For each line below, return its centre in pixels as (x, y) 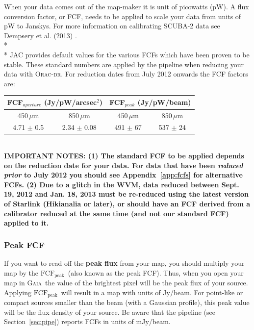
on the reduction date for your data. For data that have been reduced (124, 165)
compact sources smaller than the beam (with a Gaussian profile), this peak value (127, 302)
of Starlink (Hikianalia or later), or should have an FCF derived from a (127, 204)
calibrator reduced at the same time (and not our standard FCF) (116, 213)
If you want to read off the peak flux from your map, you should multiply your (124, 263)
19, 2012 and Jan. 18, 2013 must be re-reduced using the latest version (126, 194)
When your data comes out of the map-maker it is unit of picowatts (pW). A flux (127, 6)
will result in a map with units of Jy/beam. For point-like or (152, 292)
